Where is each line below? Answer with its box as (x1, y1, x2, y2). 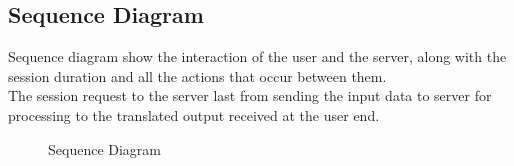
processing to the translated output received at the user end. (8, 104, 380, 125)
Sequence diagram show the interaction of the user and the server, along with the (8, 46, 507, 67)
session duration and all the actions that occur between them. (8, 65, 387, 86)
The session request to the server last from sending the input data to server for (8, 85, 492, 106)
